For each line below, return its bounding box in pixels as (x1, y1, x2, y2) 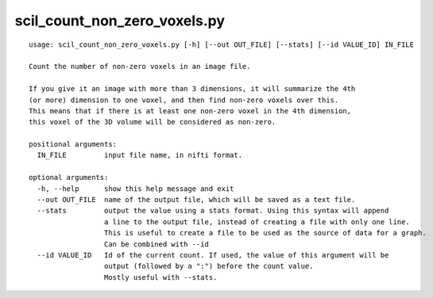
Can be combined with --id (103, 239, 210, 249)
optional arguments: (29, 173, 109, 182)
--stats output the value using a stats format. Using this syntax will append (37, 206, 389, 216)
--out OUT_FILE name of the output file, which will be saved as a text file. (37, 195, 356, 204)
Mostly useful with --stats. (103, 273, 218, 281)
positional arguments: (29, 139, 118, 149)
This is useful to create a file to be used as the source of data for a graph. (103, 228, 427, 238)
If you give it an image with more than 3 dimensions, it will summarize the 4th (29, 84, 356, 94)
